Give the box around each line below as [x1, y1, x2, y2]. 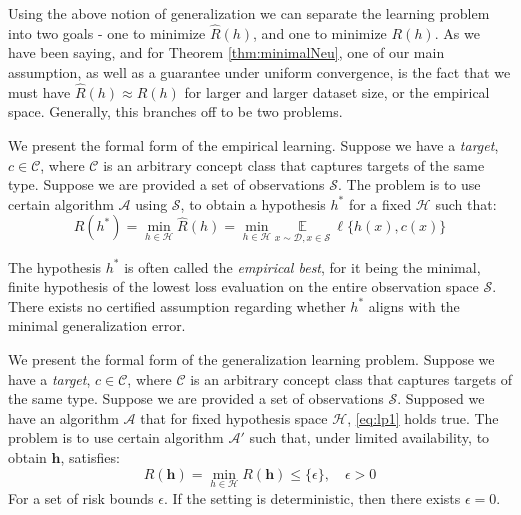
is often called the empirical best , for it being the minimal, [124, 256, 481, 277]
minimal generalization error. [8, 315, 186, 336]
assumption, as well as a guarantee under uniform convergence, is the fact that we [8, 62, 511, 82]
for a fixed [348, 193, 412, 214]
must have [8, 81, 71, 102]
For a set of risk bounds [8, 487, 154, 508]
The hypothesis [8, 256, 102, 277]
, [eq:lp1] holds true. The [347, 407, 499, 428]
